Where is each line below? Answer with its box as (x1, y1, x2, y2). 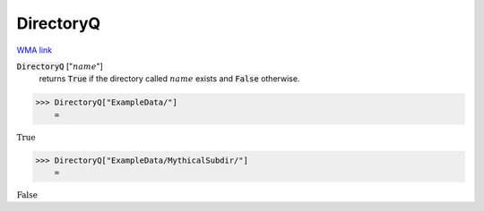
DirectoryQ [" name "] (16, 61, 103, 72)
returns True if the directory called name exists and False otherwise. (39, 73, 300, 84)
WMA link (16, 45, 53, 55)
